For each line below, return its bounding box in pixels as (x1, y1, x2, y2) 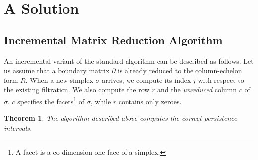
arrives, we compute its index (102, 75, 191, 85)
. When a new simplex (25, 75, 93, 85)
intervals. (4, 122, 32, 133)
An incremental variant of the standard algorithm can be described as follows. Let (4, 55, 254, 66)
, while (90, 96, 111, 106)
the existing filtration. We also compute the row (4, 84, 150, 95)
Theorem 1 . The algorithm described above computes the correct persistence (4, 113, 237, 123)
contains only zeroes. (118, 96, 182, 106)
